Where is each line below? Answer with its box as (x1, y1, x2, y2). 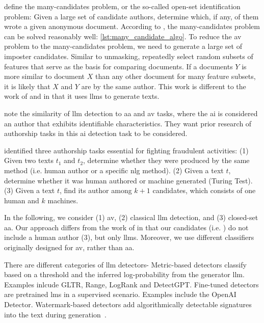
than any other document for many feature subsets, (95, 71, 256, 82)
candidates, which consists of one (152, 185, 256, 196)
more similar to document (4, 71, 85, 82)
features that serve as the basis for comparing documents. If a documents (4, 61, 233, 71)
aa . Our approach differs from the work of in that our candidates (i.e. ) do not (4, 222, 249, 232)
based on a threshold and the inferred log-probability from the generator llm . (4, 269, 245, 280)
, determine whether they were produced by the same (83, 155, 250, 166)
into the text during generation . (4, 309, 107, 319)
